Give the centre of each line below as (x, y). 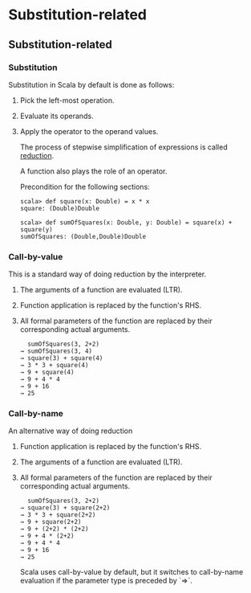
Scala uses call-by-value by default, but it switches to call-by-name (132, 572)
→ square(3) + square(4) (61, 358)
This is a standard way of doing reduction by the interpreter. (107, 274)
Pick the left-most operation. (67, 100)
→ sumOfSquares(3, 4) (56, 351)
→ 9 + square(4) (47, 372)
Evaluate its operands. (57, 116)
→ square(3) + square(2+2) (65, 508)
